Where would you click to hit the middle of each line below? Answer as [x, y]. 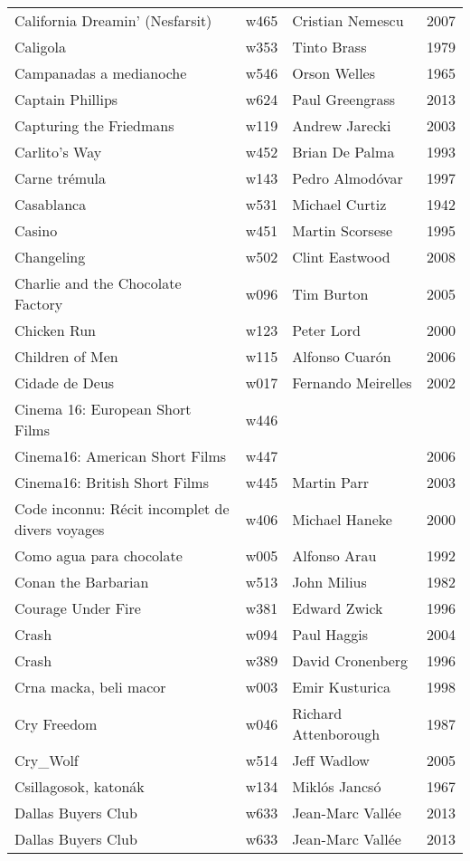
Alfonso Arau [334, 555]
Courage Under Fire [78, 608]
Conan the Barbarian [82, 582]
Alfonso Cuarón [342, 356]
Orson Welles [334, 73]
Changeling [50, 257]
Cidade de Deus [65, 383]
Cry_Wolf [47, 760]
